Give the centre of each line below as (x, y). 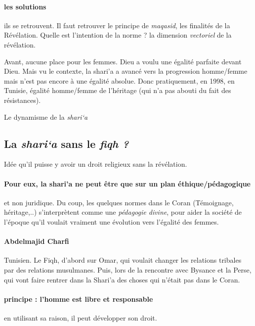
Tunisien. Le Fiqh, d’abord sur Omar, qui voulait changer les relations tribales (123, 260)
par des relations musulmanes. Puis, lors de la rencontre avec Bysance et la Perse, (128, 269)
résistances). (22, 100)
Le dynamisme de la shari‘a (46, 116)
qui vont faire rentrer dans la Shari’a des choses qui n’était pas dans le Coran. (122, 279)
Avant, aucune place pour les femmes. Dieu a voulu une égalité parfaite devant (123, 61)
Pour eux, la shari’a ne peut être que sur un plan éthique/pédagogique (127, 183)
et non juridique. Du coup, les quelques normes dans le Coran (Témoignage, (119, 202)
